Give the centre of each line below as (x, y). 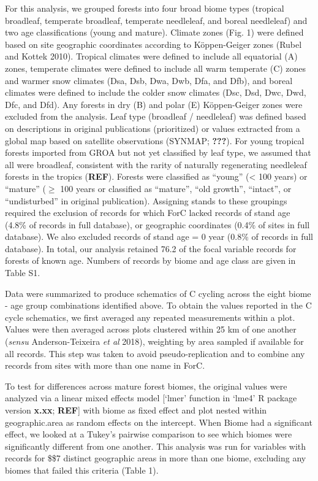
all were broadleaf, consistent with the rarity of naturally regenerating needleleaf (156, 164)
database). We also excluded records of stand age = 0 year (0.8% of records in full (159, 237)
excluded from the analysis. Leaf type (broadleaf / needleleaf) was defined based (156, 116)
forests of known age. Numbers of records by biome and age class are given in (150, 260)
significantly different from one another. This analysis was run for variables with (156, 446)
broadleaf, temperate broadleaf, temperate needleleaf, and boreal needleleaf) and (156, 20)
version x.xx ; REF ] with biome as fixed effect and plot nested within (136, 410)
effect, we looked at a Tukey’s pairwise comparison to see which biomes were (149, 434)
